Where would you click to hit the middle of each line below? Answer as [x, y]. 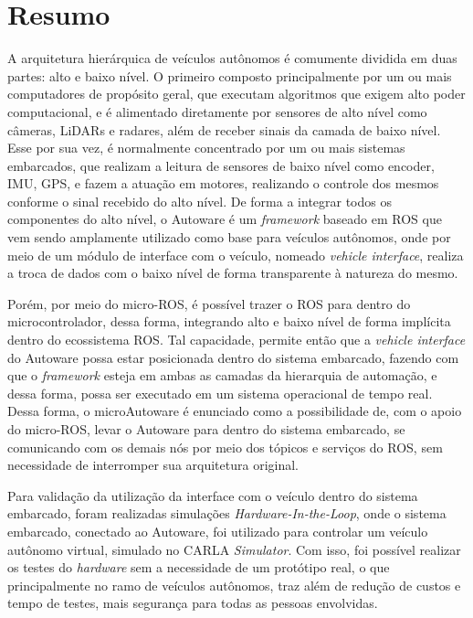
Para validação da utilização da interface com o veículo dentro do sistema [213, 495]
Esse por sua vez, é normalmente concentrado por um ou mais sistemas [206, 148]
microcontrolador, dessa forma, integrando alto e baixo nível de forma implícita [229, 321]
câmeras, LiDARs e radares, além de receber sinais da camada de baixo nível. [224, 129]
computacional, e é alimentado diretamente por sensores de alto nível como [217, 111]
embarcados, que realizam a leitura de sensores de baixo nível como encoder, [221, 165]
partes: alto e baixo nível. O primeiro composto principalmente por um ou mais [230, 75]
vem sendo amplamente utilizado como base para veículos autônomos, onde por [229, 237]
